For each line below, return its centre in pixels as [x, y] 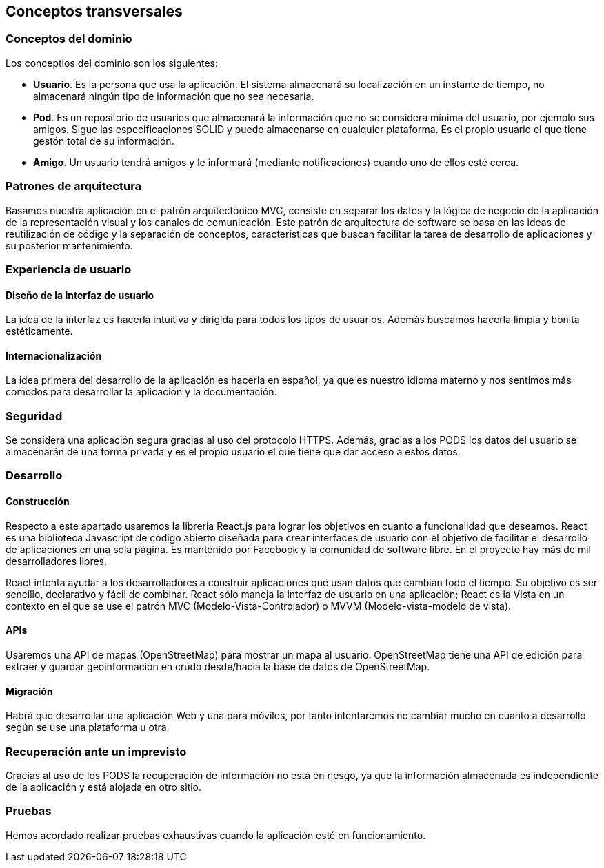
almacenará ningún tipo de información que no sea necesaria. [174, 96]
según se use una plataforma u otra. [88, 727]
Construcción [38, 502]
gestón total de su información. [104, 141]
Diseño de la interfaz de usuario [80, 295]
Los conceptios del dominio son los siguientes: [112, 63]
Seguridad [34, 416]
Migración [29, 691]
